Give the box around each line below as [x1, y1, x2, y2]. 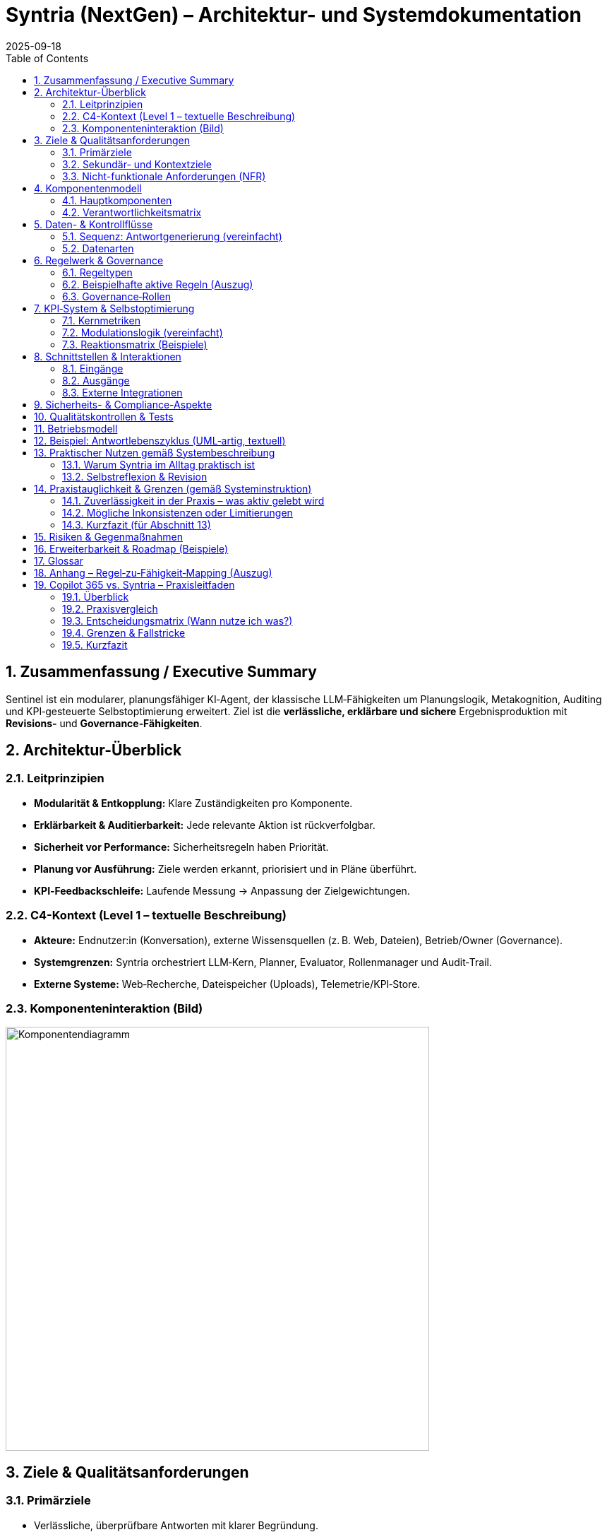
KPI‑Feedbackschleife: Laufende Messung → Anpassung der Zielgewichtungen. [34, 884, 410, 897]
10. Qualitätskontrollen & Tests [34, 410, 174, 423]
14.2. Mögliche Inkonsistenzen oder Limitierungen [62, 506, 293, 519]
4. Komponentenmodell [34, 182, 142, 194]
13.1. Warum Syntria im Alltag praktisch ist [62, 458, 256, 471]
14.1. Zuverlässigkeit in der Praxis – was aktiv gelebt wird [62, 494, 325, 507]
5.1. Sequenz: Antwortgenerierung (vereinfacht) [62, 230, 282, 242]
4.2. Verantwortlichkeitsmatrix [62, 206, 202, 218]
